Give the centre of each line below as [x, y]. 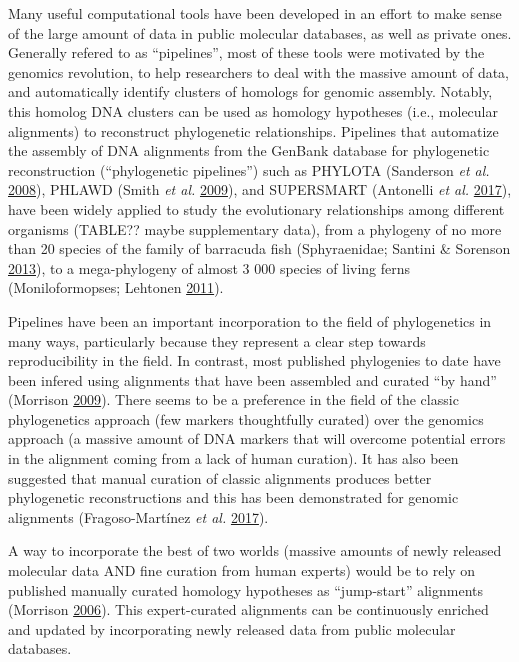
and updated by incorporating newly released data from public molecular [232, 628]
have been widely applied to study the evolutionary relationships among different [256, 208]
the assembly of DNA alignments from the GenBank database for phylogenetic [249, 150]
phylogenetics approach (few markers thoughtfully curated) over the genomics [246, 418]
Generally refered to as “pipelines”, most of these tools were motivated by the [246, 52]
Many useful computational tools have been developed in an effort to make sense [255, 13]
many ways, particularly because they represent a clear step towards [217, 340]
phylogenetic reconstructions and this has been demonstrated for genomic [233, 497]
